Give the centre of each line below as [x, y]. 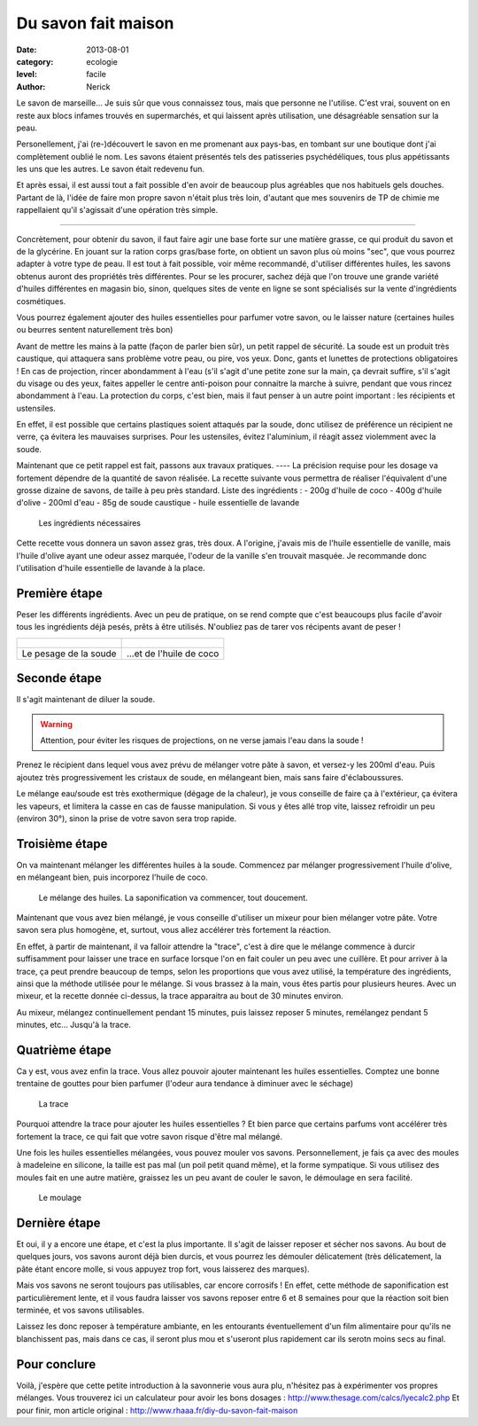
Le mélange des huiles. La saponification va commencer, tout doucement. [173, 897]
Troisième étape [62, 844]
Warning [56, 724]
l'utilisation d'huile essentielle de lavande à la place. [111, 568]
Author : [31, 86]
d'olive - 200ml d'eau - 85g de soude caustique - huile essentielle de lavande [158, 503]
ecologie [102, 61]
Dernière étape [58, 1222]
